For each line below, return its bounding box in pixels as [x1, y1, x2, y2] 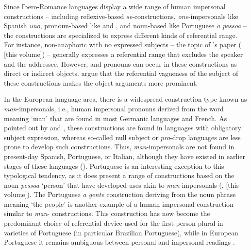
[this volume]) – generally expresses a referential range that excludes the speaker [4, 49, 243, 59]
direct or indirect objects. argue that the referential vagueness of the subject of [4, 68, 238, 78]
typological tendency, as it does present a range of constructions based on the [4, 170, 234, 180]
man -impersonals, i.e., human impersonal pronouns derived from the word [4, 103, 224, 113]
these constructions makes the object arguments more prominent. [4, 77, 198, 88]
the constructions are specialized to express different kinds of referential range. [4, 30, 237, 40]
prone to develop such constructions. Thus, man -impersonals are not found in [4, 142, 234, 152]
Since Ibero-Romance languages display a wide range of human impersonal [4, 1, 226, 11]
